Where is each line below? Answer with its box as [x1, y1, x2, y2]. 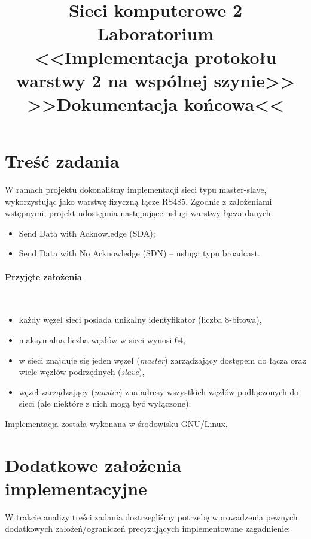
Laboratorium [97, 21, 214, 46]
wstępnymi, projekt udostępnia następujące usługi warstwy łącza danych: [5, 207, 273, 219]
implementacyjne [5, 476, 147, 500]
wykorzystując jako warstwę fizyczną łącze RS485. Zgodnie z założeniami [5, 195, 272, 207]
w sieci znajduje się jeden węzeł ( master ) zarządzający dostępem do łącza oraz [19, 353, 306, 366]
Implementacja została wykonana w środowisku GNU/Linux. [5, 417, 228, 429]
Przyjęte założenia [5, 270, 82, 283]
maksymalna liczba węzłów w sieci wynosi [19, 334, 172, 346]
